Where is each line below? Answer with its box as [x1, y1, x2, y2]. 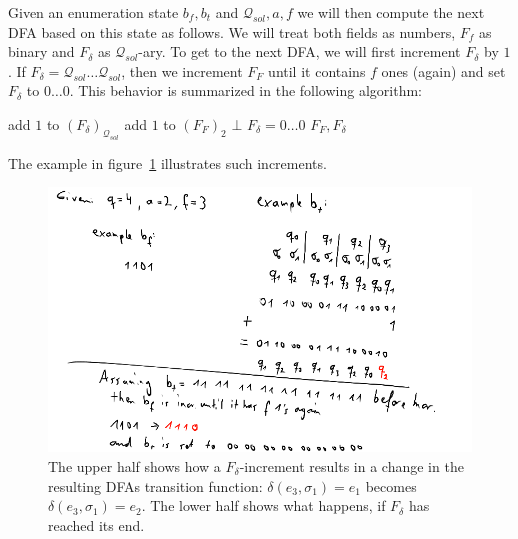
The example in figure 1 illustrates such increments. [8, 152, 327, 173]
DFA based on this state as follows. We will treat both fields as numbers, [8, 21, 456, 42]
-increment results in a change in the [239, 455, 464, 476]
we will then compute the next [297, 2, 485, 22]
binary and [8, 41, 75, 62]
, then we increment [121, 60, 243, 81]
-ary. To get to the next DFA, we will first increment [138, 41, 461, 62]
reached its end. [48, 514, 145, 535]
